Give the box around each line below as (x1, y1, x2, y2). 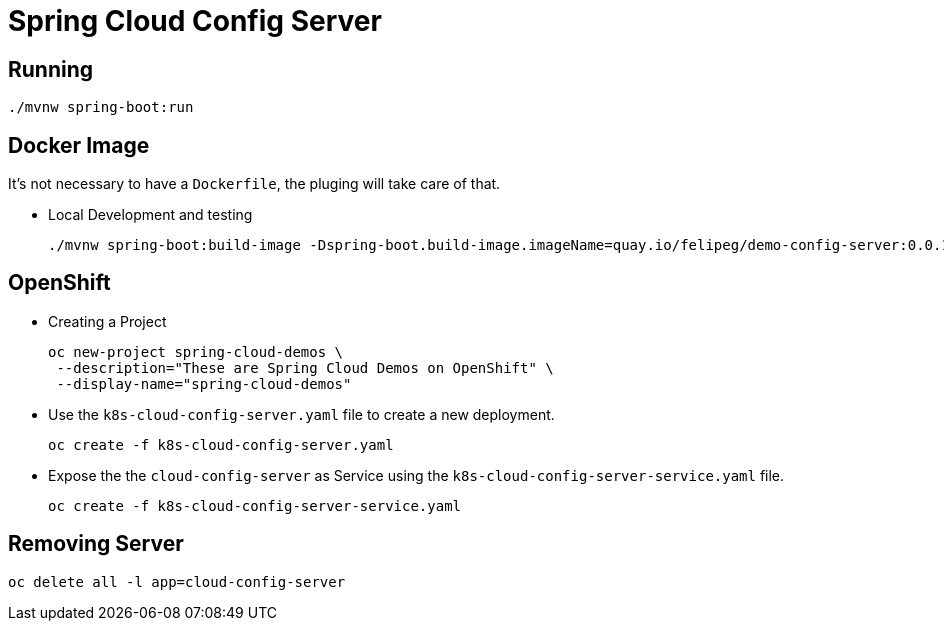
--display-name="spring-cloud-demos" (56, 375, 352, 392)
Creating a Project (48, 312, 167, 330)
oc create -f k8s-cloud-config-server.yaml (48, 436, 394, 453)
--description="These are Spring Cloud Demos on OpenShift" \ (56, 359, 554, 376)
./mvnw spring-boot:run (8, 99, 194, 116)
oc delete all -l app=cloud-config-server (8, 573, 346, 590)
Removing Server (8, 531, 184, 557)
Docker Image (8, 132, 150, 158)
